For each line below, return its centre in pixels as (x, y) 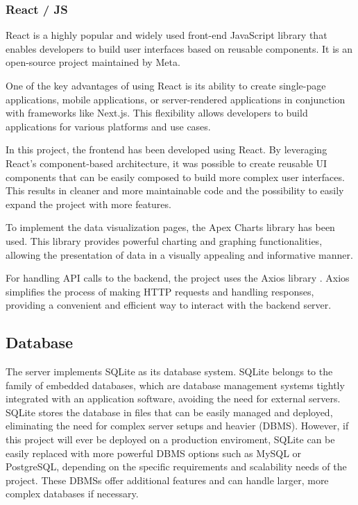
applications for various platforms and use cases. (108, 126)
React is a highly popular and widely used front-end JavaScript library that (167, 35)
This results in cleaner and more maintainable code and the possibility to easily (175, 190)
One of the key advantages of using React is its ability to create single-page (166, 85)
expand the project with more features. (88, 204)
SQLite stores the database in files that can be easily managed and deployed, (169, 412)
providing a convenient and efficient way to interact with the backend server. (169, 305)
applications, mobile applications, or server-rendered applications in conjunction (176, 99)
